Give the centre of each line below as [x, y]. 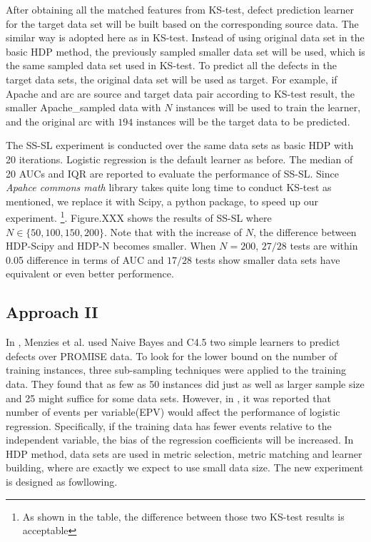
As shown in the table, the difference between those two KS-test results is [183, 516]
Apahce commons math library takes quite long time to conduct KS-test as [169, 187]
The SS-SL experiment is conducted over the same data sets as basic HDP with [180, 145]
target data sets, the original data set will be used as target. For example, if [172, 79]
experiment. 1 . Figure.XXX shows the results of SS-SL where [139, 216]
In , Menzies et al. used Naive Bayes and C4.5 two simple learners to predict [173, 342]
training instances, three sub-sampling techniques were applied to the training [176, 370]
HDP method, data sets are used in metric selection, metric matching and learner [184, 453]
